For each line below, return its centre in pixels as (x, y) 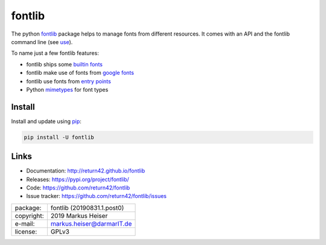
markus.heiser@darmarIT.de (91, 223)
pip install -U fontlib (59, 137)
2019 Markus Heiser (79, 215)
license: (26, 231)
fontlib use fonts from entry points (69, 81)
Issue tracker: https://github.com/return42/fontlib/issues (97, 196)
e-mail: (25, 223)
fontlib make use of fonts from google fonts (80, 73)
